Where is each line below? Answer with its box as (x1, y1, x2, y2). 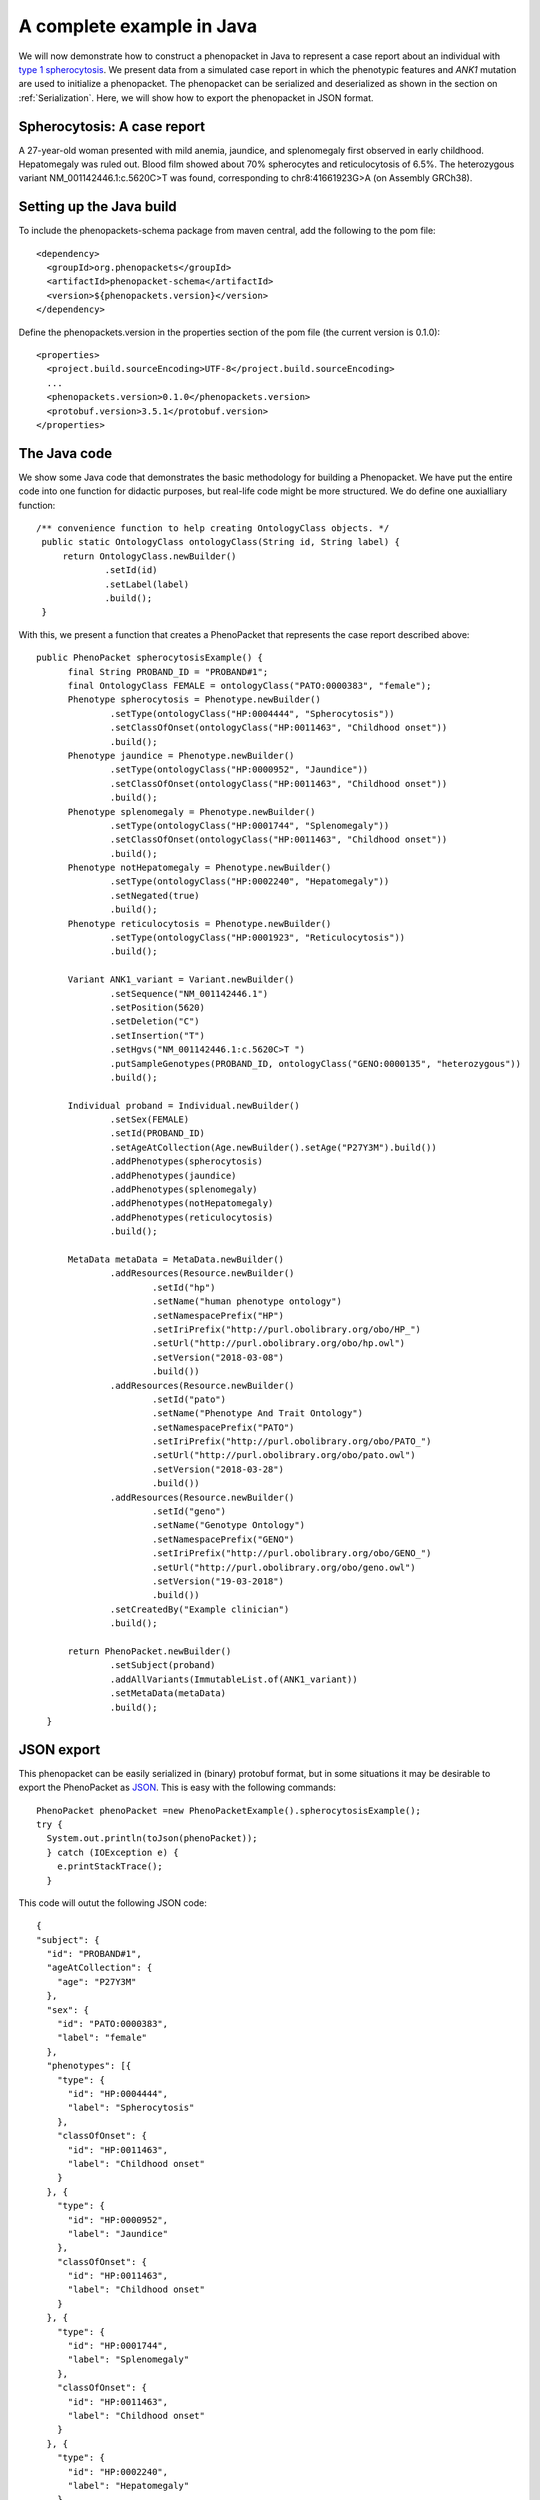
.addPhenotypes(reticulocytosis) (110, 1211, 274, 1223)
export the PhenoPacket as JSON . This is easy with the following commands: (18, 1781, 337, 1794)
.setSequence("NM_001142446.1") (110, 988, 269, 999)
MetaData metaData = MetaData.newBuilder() (67, 1254, 285, 1265)
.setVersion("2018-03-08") (151, 1351, 285, 1363)
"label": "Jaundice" (67, 2228, 169, 2239)
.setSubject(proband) (110, 1660, 216, 1671)
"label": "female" (56, 2032, 148, 2044)
